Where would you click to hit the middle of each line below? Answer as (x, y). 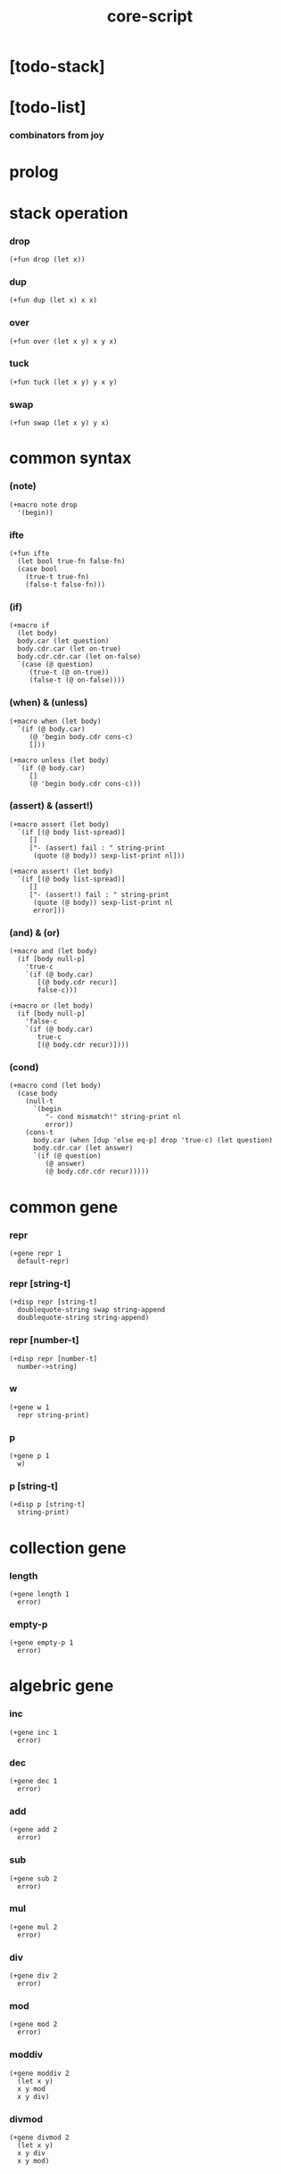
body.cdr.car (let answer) (83, 1149)
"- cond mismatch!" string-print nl (113, 1117)
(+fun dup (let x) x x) (54, 301)
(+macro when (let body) (55, 721)
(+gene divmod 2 (39, 2138)
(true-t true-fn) (58, 577)
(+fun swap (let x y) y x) (59, 423)
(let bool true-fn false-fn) (71, 561)
